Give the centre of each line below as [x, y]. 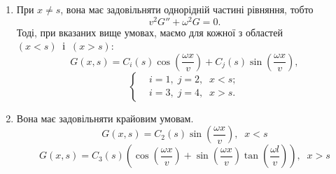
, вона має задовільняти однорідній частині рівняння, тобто [187, 9]
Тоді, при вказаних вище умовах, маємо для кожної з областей [149, 32]
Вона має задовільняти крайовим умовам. [105, 118]
